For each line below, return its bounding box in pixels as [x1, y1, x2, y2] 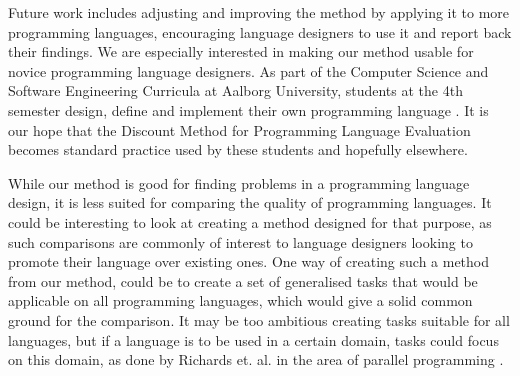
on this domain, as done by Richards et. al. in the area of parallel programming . [8, 349, 504, 370]
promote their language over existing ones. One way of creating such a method [8, 251, 490, 272]
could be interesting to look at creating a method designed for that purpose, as [8, 211, 492, 232]
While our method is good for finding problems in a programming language [8, 172, 470, 193]
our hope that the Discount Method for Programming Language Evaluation [8, 119, 471, 140]
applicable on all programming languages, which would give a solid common [8, 290, 473, 311]
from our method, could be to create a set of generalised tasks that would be [8, 270, 478, 291]
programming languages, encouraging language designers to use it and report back [8, 21, 512, 42]
